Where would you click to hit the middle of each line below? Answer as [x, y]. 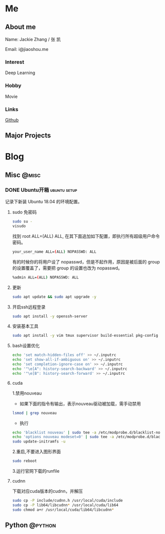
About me [20, 27]
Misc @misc [23, 175]
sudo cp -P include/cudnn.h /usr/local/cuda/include [67, 501]
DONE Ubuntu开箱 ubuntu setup [41, 190]
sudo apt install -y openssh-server [50, 316]
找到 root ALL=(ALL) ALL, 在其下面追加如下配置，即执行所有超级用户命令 [86, 236]
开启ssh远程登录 [29, 307]
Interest [15, 62]
